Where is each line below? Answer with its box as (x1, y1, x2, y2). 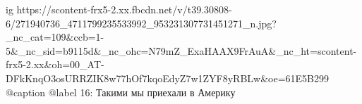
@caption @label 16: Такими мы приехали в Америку (6, 84, 236, 99)
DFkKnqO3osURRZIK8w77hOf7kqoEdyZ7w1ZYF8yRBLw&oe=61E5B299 (6, 70, 330, 85)
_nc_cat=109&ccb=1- (6, 30, 104, 44)
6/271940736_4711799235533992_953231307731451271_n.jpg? (6, 15, 277, 30)
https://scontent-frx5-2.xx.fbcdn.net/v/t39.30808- (16, 2, 232, 16)
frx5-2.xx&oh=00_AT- (6, 57, 104, 72)
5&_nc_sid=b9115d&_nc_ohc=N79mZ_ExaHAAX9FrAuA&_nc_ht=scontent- (6, 43, 357, 58)
